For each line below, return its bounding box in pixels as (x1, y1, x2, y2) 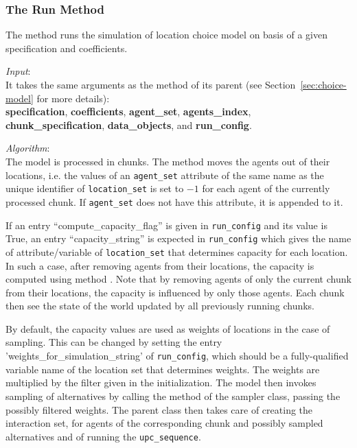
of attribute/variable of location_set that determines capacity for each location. (5, 244, 348, 259)
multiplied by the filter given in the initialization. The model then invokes (5, 375, 316, 390)
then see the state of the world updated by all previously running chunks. (5, 298, 315, 313)
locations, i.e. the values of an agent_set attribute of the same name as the (5, 167, 324, 182)
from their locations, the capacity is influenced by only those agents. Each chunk (5, 285, 345, 299)
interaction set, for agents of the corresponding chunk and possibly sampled (5, 416, 323, 430)
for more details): (36, 91, 110, 105)
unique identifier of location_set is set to (5, 181, 184, 196)
